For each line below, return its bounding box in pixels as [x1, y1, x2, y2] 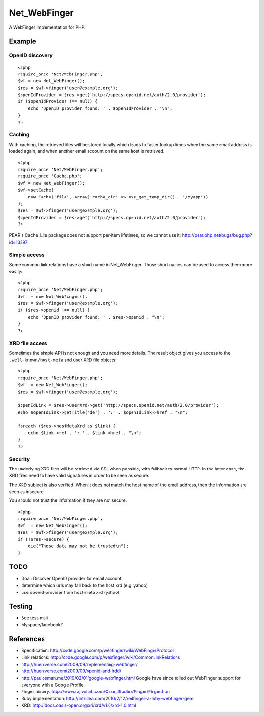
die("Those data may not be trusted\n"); [27, 543, 129, 549]
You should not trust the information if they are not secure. [9, 497, 127, 503]
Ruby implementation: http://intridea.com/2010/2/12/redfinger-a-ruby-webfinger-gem [21, 695, 194, 701]
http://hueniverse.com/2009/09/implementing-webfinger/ [21, 661, 138, 667]
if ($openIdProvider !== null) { [18, 99, 98, 104]
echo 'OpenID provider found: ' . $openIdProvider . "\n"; [27, 105, 173, 111]
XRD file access [9, 340, 47, 346]
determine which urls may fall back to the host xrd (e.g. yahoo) [21, 582, 148, 588]
